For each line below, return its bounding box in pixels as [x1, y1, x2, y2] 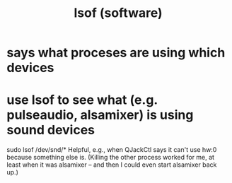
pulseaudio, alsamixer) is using [6, 107, 194, 123]
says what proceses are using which [6, 45, 226, 61]
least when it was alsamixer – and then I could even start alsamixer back [6, 160, 217, 169]
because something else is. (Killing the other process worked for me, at [6, 153, 215, 162]
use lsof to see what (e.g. [6, 92, 158, 108]
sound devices [6, 122, 95, 138]
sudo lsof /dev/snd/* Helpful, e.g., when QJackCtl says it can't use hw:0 [6, 146, 217, 154]
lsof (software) [73, 5, 163, 21]
